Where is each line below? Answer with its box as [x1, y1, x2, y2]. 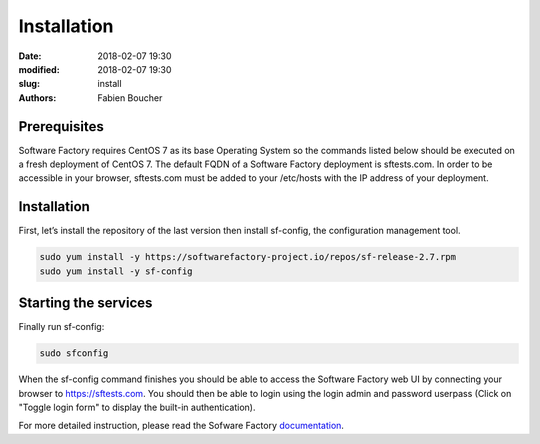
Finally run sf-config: [18, 321, 105, 333]
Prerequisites [18, 118, 104, 135]
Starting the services [18, 295, 153, 312]
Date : [18, 50, 42, 62]
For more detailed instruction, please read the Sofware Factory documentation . [18, 420, 345, 432]
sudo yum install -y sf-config [39, 265, 194, 277]
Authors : [18, 91, 57, 104]
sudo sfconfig [39, 348, 109, 359]
